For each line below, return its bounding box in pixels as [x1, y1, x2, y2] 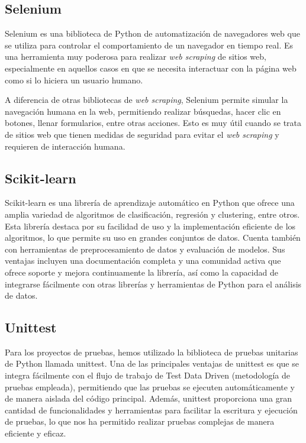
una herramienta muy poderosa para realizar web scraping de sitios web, [5, 50, 266, 63]
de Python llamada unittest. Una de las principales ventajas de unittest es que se [5, 357, 299, 370]
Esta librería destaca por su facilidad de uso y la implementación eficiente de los [5, 219, 296, 232]
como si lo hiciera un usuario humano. [5, 73, 143, 86]
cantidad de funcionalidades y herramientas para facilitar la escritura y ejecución [5, 403, 298, 416]
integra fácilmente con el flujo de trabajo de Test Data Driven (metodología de [5, 369, 291, 381]
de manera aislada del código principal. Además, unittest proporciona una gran [5, 392, 292, 405]
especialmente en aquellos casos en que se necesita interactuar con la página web [5, 62, 297, 74]
